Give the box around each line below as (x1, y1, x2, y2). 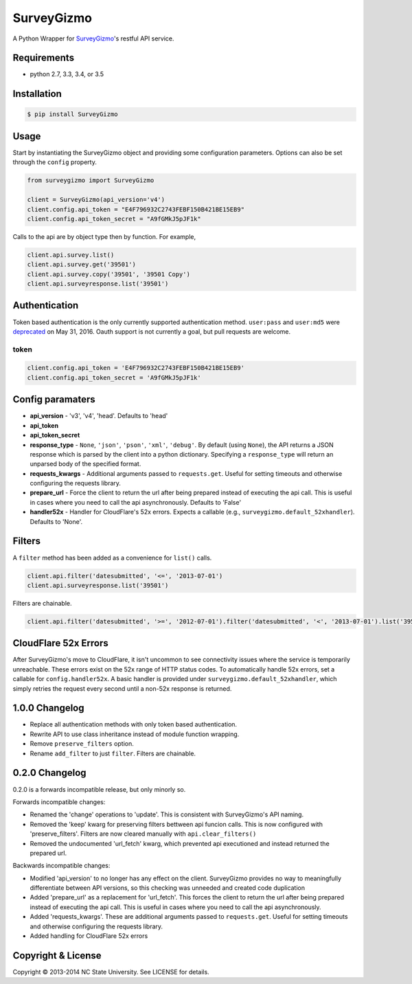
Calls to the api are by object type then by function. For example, (12, 232, 196, 240)
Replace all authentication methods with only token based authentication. (30, 720, 237, 729)
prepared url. (30, 849, 67, 857)
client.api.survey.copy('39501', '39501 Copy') (27, 270, 190, 278)
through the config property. (12, 158, 98, 166)
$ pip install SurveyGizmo (27, 111, 118, 118)
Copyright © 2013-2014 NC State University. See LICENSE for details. (12, 968, 209, 976)
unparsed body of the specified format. (30, 460, 141, 468)
